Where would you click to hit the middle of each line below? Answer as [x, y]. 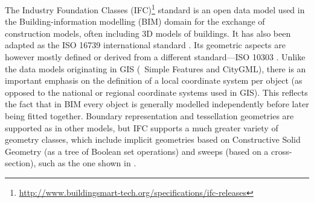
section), [21, 163]
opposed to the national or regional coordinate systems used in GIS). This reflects [156, 92]
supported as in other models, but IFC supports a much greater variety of [142, 127]
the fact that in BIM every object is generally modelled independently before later [157, 104]
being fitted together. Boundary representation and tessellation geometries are [149, 116]
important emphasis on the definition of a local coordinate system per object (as [154, 80]
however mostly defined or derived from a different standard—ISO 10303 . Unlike [155, 57]
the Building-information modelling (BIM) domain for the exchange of [135, 21]
